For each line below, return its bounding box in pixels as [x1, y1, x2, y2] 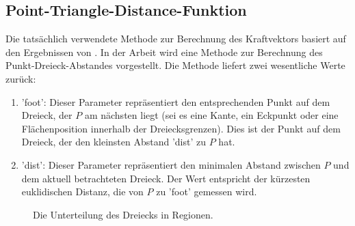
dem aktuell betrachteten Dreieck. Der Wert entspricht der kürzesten [21, 171, 311, 185]
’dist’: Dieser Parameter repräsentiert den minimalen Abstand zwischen [21, 157, 321, 171]
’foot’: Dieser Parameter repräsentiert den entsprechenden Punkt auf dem [21, 94, 330, 109]
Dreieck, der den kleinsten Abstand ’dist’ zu [21, 135, 207, 149]
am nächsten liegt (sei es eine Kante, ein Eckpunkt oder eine [84, 108, 339, 122]
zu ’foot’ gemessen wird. [156, 184, 257, 199]
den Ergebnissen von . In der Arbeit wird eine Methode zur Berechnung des [5, 44, 323, 59]
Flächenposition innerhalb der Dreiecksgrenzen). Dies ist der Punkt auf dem [21, 121, 341, 135]
